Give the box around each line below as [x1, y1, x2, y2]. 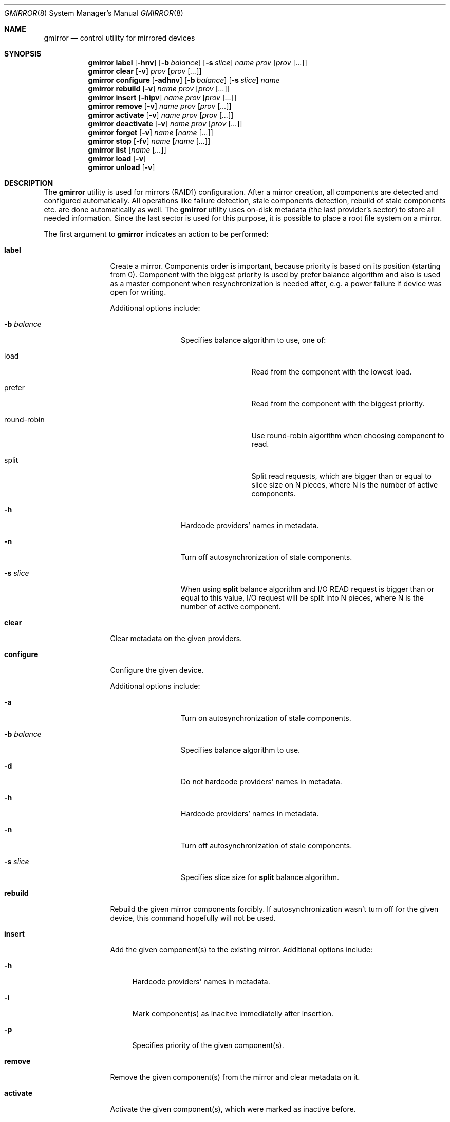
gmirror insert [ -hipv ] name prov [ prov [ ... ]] [88, 93, 237, 102]
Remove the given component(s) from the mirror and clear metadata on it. [110, 1073, 360, 1081]
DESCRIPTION [4, 179, 53, 188]
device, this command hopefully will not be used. [110, 913, 276, 922]
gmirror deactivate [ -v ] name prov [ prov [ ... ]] [88, 119, 242, 128]
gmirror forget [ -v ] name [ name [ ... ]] [88, 128, 213, 137]
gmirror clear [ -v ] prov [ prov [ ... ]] [88, 67, 202, 76]
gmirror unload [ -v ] [88, 163, 155, 172]
